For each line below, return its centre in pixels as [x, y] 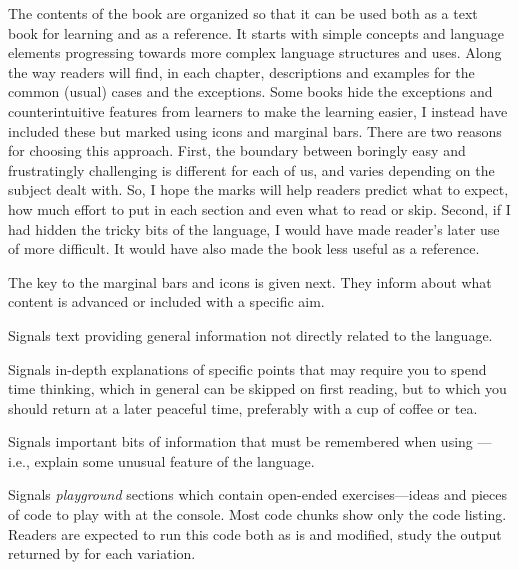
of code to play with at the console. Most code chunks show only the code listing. [257, 514]
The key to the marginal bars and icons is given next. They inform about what [250, 281]
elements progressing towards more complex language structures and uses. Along [255, 52]
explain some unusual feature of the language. [174, 460]
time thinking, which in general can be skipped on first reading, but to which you [257, 388]
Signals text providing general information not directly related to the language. [250, 334]
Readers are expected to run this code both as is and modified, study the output [255, 533]
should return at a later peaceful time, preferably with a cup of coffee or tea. [243, 407]
